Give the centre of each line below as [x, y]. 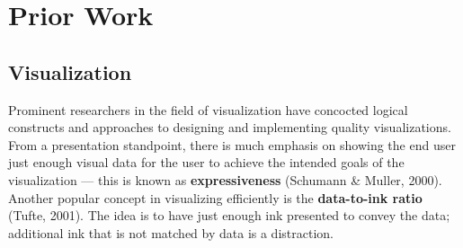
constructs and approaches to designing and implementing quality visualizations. [230, 127]
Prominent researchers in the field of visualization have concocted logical [208, 109]
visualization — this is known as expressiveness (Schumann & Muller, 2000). [225, 179]
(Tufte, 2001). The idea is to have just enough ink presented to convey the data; [229, 215]
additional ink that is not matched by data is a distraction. [171, 232]
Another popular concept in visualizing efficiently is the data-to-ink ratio [215, 197]
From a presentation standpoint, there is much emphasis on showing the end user [232, 144]
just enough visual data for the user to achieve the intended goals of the [206, 162]
